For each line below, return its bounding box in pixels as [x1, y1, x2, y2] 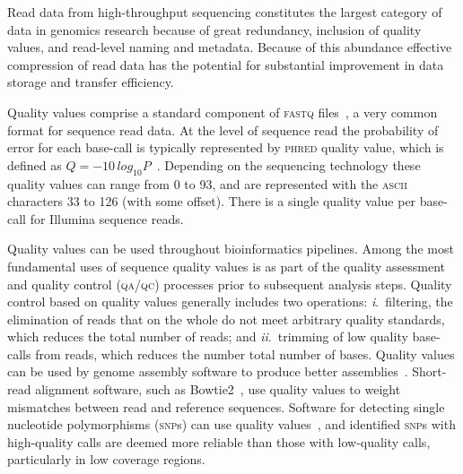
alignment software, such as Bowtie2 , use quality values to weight [35, 380, 401, 399]
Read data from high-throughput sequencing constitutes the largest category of [7, 3, 442, 21]
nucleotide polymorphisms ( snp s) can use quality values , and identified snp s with [7, 415, 456, 434]
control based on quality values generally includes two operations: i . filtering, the [7, 292, 453, 311]
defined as [7, 155, 62, 174]
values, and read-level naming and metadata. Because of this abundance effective [7, 38, 452, 56]
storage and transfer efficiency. [7, 73, 174, 91]
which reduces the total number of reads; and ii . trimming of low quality [7, 327, 408, 346]
